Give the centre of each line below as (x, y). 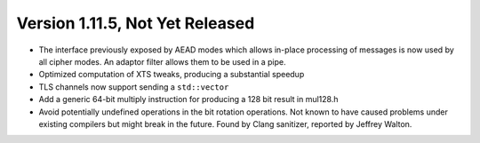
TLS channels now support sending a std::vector (134, 87)
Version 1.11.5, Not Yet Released (136, 23)
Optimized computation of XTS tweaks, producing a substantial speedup (172, 75)
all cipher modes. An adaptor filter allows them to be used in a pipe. (162, 61)
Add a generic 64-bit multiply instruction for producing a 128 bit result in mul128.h (188, 99)
